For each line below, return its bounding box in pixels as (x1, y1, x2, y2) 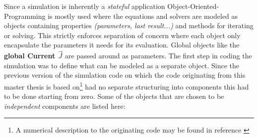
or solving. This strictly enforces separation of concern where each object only (4, 30, 241, 40)
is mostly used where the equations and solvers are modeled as (48, 10, 238, 21)
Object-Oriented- (167, 1, 219, 11)
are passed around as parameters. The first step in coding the (64, 50, 252, 61)
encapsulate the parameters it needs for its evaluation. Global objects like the (4, 40, 240, 50)
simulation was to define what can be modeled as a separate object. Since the (4, 60, 239, 70)
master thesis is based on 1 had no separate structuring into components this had (4, 80, 249, 92)
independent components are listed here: (4, 100, 126, 111)
